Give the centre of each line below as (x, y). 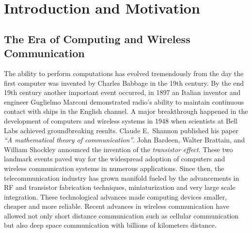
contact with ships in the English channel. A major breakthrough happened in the (126, 111)
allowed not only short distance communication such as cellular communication (121, 215)
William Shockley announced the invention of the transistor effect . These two (118, 149)
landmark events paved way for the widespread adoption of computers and (115, 159)
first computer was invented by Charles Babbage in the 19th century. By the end (124, 83)
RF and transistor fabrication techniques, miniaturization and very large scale (120, 187)
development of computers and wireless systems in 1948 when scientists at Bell (121, 120)
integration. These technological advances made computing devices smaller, (116, 196)
